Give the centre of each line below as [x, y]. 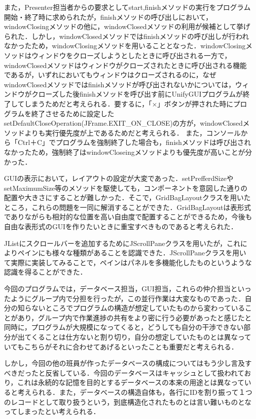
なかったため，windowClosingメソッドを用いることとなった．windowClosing [125, 46]
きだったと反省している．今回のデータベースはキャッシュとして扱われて [127, 372]
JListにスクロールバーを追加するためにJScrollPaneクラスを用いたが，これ [122, 243]
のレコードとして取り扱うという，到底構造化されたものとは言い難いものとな [128, 402]
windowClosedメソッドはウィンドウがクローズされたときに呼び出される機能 [126, 65]
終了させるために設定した [73, 113]
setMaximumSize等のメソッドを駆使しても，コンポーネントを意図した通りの [126, 188]
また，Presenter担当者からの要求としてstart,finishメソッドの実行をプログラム [127, 7]
